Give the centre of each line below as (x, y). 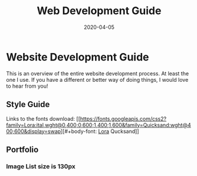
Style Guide (28, 104)
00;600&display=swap (33, 131)
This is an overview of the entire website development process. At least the (98, 73)
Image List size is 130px (41, 166)
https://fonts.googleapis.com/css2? (123, 118)
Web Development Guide (99, 11)
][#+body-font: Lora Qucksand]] (100, 131)
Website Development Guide (78, 57)
